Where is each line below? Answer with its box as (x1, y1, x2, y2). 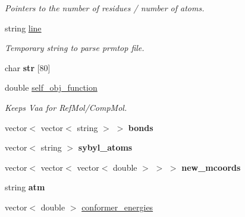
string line (5, 21, 42, 34)
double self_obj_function (5, 81, 98, 94)
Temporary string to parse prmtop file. (5, 42, 145, 54)
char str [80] (5, 61, 51, 74)
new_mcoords (181, 161, 241, 173)
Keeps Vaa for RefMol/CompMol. (5, 101, 127, 113)
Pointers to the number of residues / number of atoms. (5, 2, 205, 14)
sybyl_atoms (78, 141, 133, 154)
